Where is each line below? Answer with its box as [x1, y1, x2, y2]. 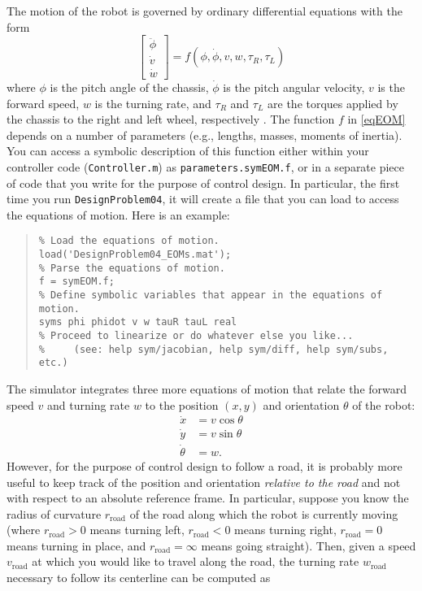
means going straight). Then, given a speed [201, 537, 416, 554]
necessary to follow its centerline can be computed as [7, 569, 271, 586]
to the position [145, 396, 219, 413]
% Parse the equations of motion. [38, 262, 225, 274]
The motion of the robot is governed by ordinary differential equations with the [7, 2, 402, 19]
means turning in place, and [7, 537, 146, 554]
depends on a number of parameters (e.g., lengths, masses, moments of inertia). [7, 126, 402, 143]
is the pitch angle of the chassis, [50, 78, 209, 95]
